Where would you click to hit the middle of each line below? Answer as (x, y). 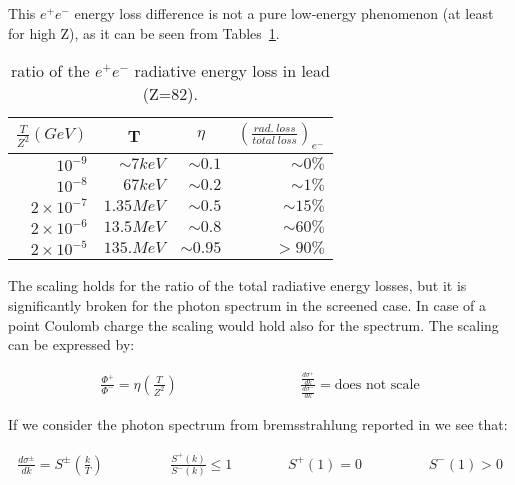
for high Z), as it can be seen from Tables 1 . (144, 32)
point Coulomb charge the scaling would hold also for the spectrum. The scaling (253, 324)
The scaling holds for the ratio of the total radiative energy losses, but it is (237, 285)
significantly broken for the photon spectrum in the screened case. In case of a (247, 304)
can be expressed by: (71, 344)
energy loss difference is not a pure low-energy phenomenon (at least (284, 13)
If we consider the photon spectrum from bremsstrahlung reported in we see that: (258, 424)
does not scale (377, 384)
